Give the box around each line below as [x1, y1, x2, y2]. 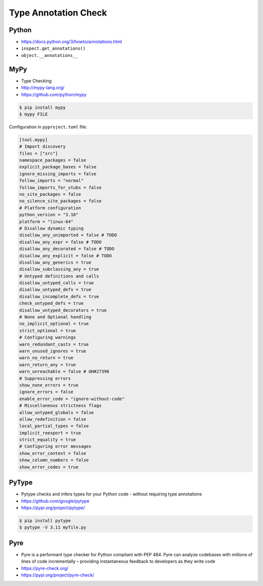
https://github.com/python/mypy [21, 92, 87, 97]
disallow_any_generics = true [19, 260, 92, 265]
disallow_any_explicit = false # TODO [19, 253, 112, 258]
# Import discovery [19, 144, 66, 150]
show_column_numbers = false [19, 457, 89, 463]
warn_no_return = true [19, 355, 74, 360]
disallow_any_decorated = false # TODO [19, 246, 114, 252]
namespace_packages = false [19, 157, 86, 163]
